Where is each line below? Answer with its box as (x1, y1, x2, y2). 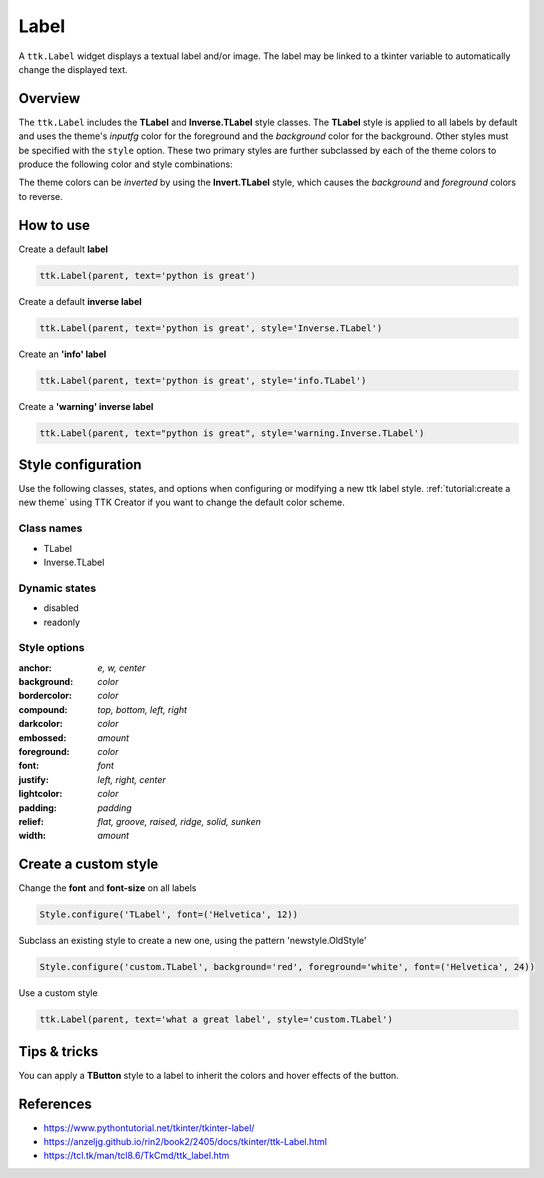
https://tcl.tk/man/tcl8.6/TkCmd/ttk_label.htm (43, 1150, 230, 1162)
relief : (18, 815, 44, 827)
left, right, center (97, 773, 167, 785)
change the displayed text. (18, 63, 129, 75)
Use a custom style (18, 987, 99, 999)
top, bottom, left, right (97, 703, 188, 715)
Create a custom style (18, 856, 159, 873)
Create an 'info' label (18, 348, 107, 360)
